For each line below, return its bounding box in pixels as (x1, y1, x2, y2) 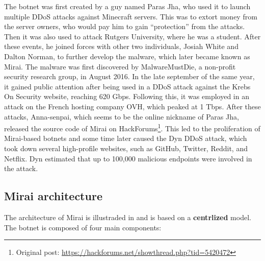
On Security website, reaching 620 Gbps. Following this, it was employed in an (4, 91, 249, 102)
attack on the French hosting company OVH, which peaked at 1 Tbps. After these (4, 101, 261, 111)
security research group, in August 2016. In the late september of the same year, (4, 71, 255, 82)
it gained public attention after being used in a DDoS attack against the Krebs (4, 81, 251, 91)
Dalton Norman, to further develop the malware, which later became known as (4, 51, 250, 61)
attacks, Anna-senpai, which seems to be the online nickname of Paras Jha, (4, 111, 239, 122)
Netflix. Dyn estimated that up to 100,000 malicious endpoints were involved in (4, 153, 252, 163)
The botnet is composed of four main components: (4, 222, 162, 232)
